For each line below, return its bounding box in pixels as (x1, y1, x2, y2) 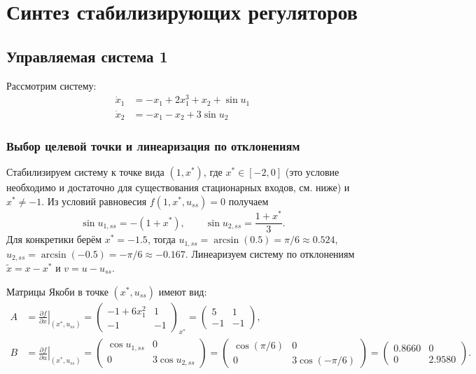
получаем (228, 193, 269, 208)
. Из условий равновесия (41, 193, 147, 208)
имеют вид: (158, 284, 207, 298)
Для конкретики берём (6, 232, 102, 247)
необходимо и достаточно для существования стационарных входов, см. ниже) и (6, 180, 350, 195)
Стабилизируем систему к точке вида (6, 165, 164, 179)
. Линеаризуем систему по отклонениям (185, 246, 355, 261)
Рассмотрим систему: (6, 78, 97, 92)
